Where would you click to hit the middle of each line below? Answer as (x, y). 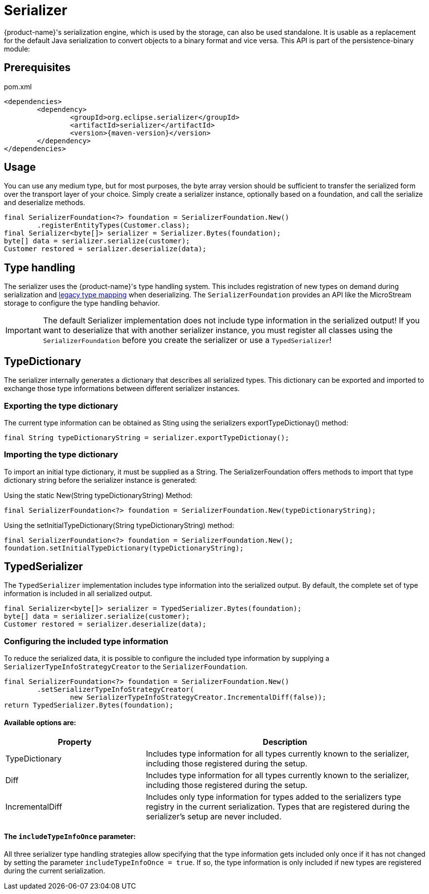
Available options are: (40, 722)
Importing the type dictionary (61, 455)
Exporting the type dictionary (61, 406)
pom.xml (18, 86)
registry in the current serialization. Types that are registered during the (278, 807)
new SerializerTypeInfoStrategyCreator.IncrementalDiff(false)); (198, 697)
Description (285, 742)
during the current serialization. (55, 870)
